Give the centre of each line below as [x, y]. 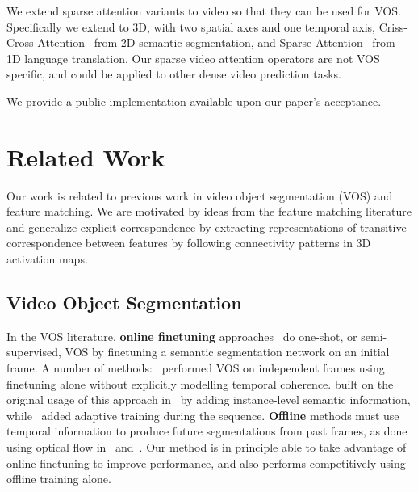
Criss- [393, 26]
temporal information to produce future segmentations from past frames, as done [207, 431]
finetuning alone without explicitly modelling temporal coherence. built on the [200, 383]
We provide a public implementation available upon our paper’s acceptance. [194, 101]
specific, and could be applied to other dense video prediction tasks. [174, 74]
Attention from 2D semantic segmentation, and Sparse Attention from [216, 42]
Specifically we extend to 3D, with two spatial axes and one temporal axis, [191, 26]
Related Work [86, 156]
